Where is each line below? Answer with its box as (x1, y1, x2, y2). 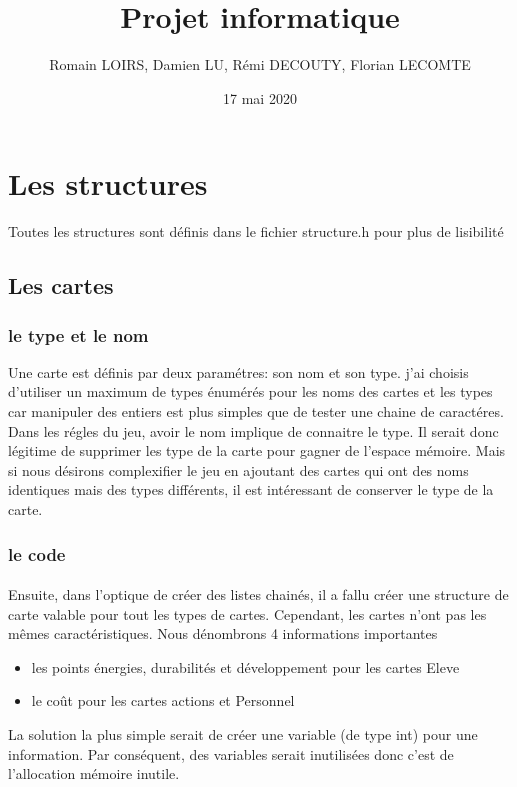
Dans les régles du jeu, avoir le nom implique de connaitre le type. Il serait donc (8, 420, 499, 441)
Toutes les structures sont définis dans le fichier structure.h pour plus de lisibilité (8, 221, 504, 242)
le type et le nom (8, 322, 149, 347)
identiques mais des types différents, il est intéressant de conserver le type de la (8, 479, 494, 500)
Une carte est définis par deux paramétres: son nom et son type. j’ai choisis (8, 361, 469, 382)
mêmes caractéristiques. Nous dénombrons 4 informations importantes (8, 623, 438, 644)
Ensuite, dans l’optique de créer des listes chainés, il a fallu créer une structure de (8, 584, 509, 605)
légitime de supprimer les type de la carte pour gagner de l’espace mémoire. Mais (8, 440, 506, 461)
